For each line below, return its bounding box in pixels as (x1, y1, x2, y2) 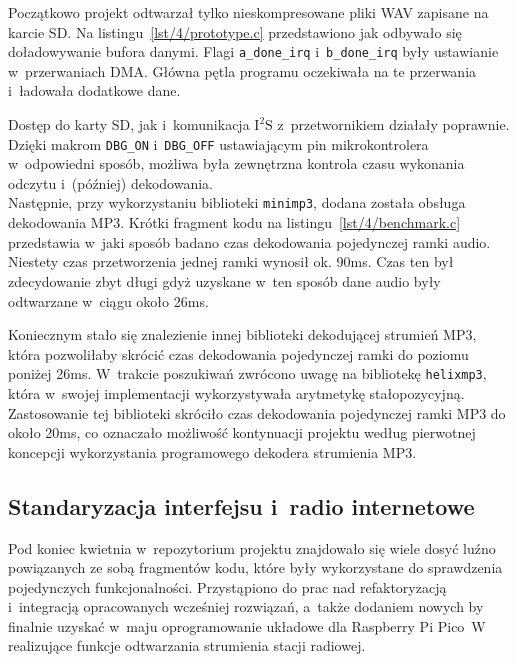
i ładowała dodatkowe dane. (8, 80, 181, 101)
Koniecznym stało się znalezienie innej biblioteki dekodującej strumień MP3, (8, 324, 477, 345)
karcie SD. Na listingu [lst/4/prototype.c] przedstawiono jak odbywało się (8, 21, 462, 42)
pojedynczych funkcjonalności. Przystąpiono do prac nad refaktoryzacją (8, 576, 447, 597)
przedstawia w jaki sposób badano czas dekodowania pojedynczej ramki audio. (8, 231, 491, 252)
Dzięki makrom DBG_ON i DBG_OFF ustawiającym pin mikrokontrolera (8, 133, 429, 154)
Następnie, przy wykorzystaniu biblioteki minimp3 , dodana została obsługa (8, 192, 466, 213)
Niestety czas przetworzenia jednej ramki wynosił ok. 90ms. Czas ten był (8, 251, 454, 272)
